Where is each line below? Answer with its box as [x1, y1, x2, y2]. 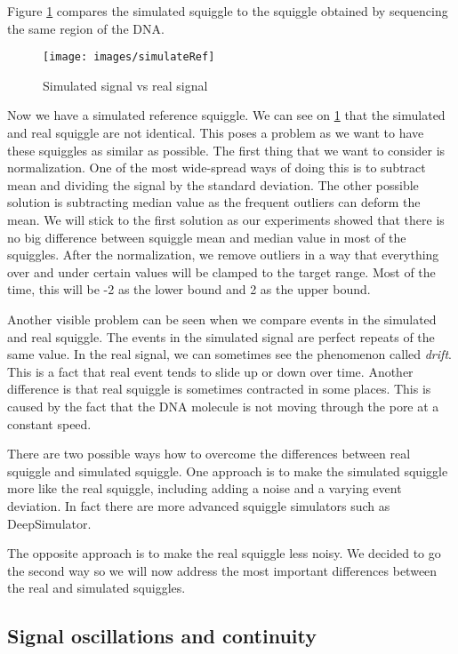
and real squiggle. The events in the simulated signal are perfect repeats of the [7, 327, 435, 346]
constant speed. [7, 414, 92, 433]
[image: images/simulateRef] [43, 51, 215, 64]
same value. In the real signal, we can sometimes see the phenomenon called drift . [7, 345, 452, 363]
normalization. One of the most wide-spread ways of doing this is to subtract [7, 158, 426, 177]
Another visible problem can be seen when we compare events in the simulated [7, 309, 437, 328]
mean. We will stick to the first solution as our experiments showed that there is [7, 211, 445, 228]
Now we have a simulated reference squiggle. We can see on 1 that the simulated [7, 106, 446, 124]
